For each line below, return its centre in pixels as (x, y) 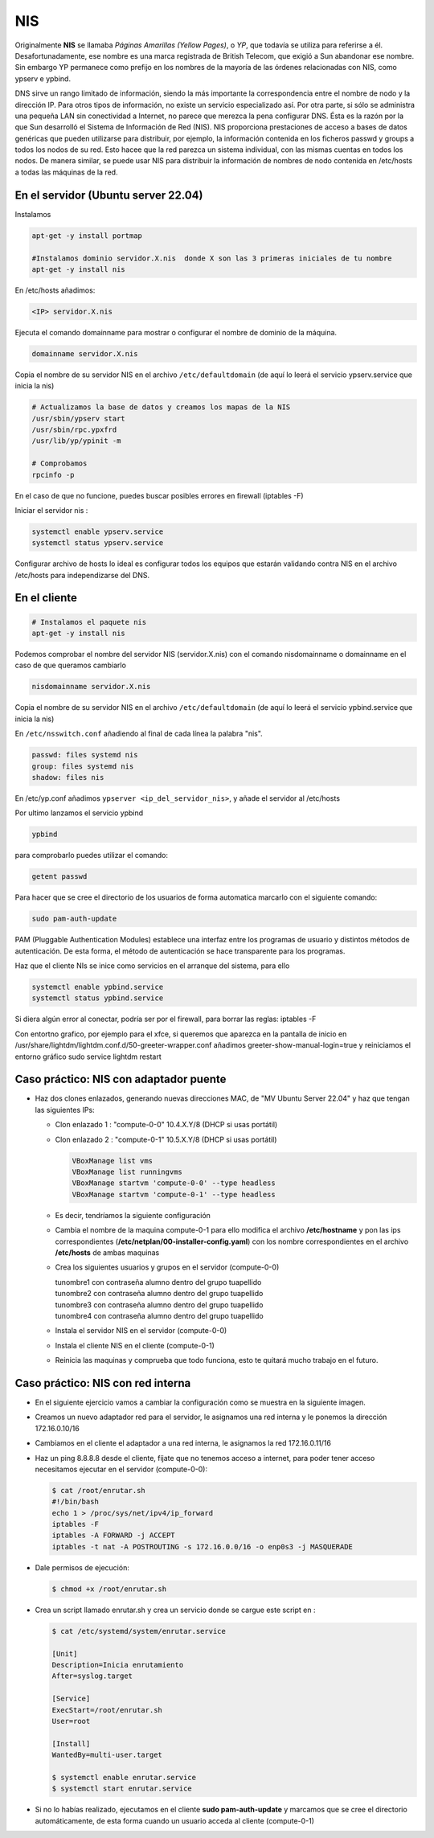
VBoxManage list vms (112, 1161)
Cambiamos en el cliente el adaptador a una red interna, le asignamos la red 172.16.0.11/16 (183, 1443)
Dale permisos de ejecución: (82, 1567)
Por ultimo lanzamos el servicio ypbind (79, 813)
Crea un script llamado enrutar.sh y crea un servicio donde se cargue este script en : (175, 1610)
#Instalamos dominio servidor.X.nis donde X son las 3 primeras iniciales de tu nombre (212, 258)
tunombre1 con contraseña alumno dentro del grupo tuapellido (158, 1282)
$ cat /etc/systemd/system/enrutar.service (139, 1631)
